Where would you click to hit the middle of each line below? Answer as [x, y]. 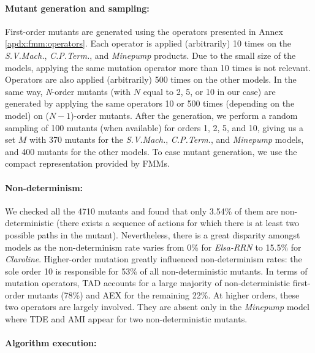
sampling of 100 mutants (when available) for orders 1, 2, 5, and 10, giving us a [154, 127]
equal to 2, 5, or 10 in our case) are [209, 91]
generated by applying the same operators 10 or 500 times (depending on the [150, 103]
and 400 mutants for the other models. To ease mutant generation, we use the [151, 151]
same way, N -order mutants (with [68, 91]
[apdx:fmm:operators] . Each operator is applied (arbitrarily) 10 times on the [148, 43]
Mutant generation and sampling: [77, 8]
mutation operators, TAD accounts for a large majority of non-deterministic [148, 283]
